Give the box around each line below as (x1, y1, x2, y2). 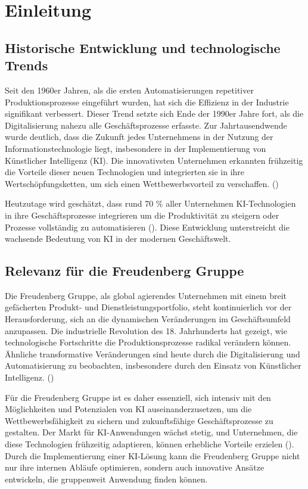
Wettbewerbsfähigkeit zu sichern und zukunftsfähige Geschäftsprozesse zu (5, 414, 273, 426)
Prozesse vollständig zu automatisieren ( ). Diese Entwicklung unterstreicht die (5, 220, 290, 233)
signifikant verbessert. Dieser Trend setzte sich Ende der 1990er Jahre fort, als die (5, 107, 304, 120)
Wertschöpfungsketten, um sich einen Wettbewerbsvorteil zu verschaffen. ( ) (5, 177, 279, 189)
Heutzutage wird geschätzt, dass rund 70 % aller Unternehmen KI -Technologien (5, 197, 296, 210)
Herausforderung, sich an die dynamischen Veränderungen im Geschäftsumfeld (5, 313, 291, 325)
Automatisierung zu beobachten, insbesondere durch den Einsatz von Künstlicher (5, 359, 301, 372)
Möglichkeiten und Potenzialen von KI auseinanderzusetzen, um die (5, 403, 252, 415)
